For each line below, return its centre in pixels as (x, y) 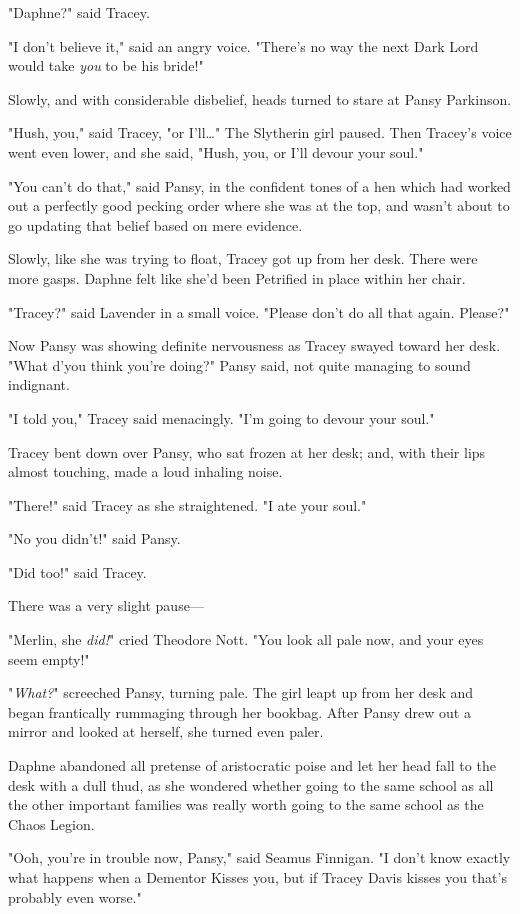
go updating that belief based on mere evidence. (155, 224)
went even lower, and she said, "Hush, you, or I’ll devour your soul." (216, 151)
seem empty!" (49, 658)
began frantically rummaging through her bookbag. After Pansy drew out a (239, 711)
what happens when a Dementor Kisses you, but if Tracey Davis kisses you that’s (257, 877)
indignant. (39, 384)
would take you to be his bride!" (106, 65)
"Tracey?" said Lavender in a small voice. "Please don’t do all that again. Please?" (259, 311)
